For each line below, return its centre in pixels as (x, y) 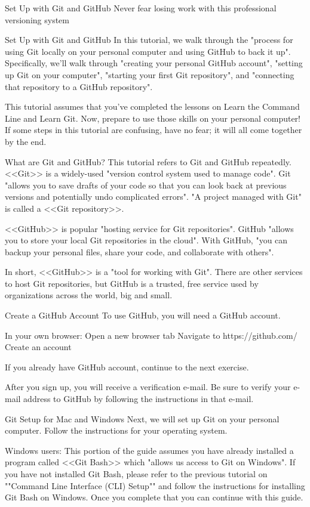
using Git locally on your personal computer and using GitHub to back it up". (148, 51)
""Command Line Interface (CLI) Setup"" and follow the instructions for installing (155, 485)
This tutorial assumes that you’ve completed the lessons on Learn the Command (152, 106)
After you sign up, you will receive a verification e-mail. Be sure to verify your (148, 387)
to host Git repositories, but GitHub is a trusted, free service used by (132, 283)
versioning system (37, 19)
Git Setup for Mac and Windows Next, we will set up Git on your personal (142, 418)
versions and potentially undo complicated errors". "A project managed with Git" (153, 197)
